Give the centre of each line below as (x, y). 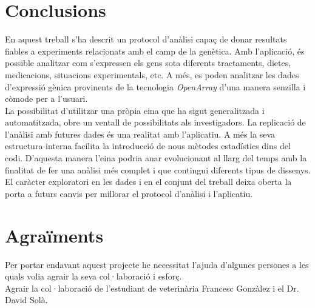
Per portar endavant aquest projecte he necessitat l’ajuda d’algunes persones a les (157, 264)
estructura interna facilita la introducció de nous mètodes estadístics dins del (148, 146)
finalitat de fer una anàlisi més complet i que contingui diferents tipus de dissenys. (158, 169)
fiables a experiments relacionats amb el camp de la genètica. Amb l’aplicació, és (155, 51)
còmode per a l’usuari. (46, 99)
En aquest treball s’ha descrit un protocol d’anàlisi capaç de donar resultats (146, 39)
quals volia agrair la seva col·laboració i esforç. (93, 276)
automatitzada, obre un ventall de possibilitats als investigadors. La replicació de (155, 122)
